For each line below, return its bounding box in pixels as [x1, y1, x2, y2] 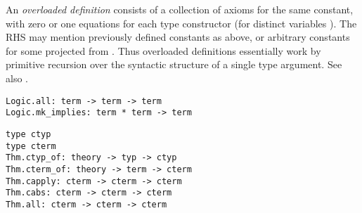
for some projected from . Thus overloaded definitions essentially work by [6, 43, 321, 58]
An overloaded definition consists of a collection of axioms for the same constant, [6, 2, 354, 16]
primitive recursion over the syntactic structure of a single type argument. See [6, 57, 342, 72]
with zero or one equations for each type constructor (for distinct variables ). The [6, 15, 357, 30]
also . [6, 70, 28, 85]
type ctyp [6, 129, 51, 139]
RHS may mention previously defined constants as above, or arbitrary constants [6, 30, 350, 44]
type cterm [6, 141, 56, 151]
